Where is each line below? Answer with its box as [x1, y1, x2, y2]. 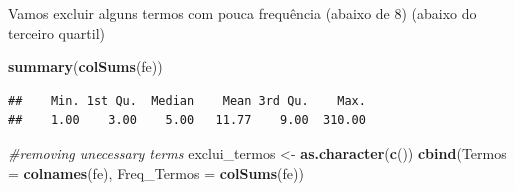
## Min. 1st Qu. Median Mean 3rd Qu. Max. [8, 93, 366, 108]
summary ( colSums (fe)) [8, 56, 163, 77]
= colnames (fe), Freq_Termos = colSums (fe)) [8, 162, 304, 183]
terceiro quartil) [8, 22, 105, 43]
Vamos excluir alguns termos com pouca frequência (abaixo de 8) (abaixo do [8, 3, 477, 23]
